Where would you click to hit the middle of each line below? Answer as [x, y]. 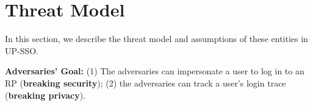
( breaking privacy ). [45, 95]
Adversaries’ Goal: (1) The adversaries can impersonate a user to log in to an [155, 71]
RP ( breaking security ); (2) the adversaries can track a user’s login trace [146, 83]
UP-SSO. [22, 50]
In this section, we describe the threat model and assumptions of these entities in [156, 39]
